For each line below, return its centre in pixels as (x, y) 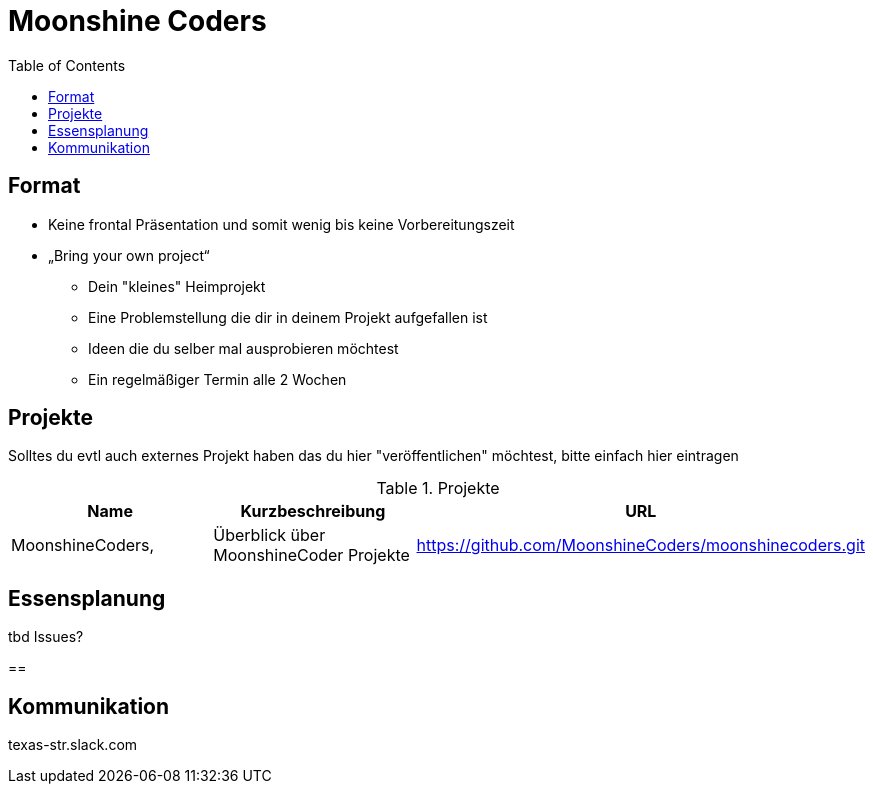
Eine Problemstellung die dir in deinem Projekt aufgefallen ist (288, 317)
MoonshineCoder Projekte (311, 555)
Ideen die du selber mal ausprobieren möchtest (243, 348)
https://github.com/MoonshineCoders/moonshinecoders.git (640, 545)
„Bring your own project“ (129, 255)
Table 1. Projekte (438, 488)
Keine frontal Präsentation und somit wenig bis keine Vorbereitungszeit (281, 224)
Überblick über (269, 535)
